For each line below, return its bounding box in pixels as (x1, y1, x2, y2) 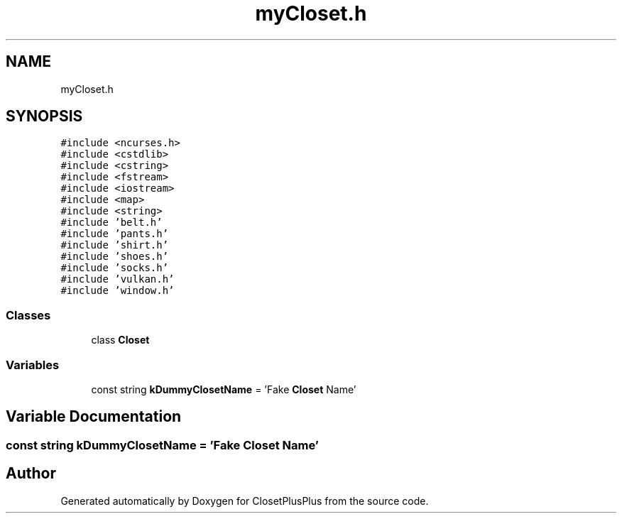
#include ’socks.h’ (60, 262, 169, 274)
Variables (6, 357, 60, 372)
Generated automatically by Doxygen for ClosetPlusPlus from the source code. (60, 494, 429, 507)
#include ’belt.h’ (60, 217, 163, 229)
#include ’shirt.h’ (60, 239, 169, 251)
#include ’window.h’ (60, 285, 175, 297)
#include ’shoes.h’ (60, 251, 169, 263)
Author (6, 464, 56, 483)
